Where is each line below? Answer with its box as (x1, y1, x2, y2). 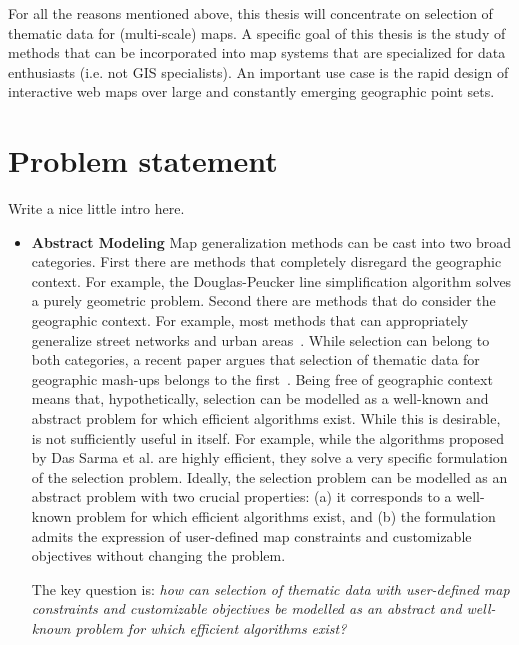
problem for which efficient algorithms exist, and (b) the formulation (76, 506, 496, 526)
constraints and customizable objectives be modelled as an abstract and (31, 598, 462, 619)
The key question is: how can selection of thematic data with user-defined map (31, 578, 510, 599)
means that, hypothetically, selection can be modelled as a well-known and (31, 388, 489, 409)
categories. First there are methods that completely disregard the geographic (31, 251, 502, 272)
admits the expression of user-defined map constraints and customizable (31, 525, 472, 546)
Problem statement (8, 140, 278, 181)
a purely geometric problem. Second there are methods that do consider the (31, 290, 496, 311)
